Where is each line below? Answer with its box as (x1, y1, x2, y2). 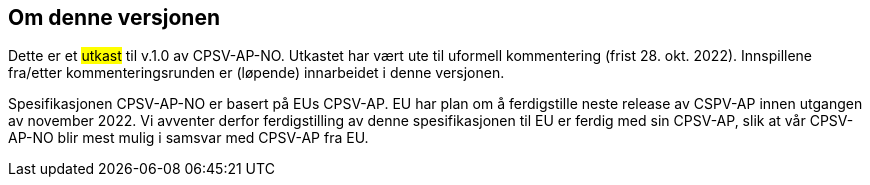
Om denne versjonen (8, 5, 220, 30)
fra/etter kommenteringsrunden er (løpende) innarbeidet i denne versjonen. (8, 64, 505, 82)
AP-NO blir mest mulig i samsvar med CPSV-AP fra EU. (8, 129, 369, 147)
